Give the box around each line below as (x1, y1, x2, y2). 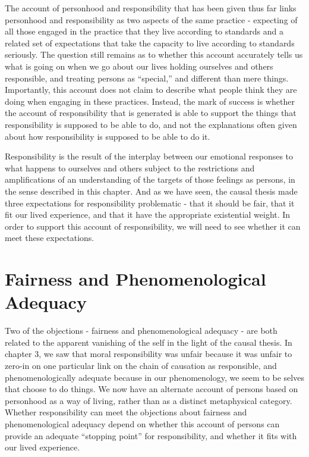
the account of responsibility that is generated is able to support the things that (5, 107, 297, 119)
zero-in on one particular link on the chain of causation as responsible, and (5, 359, 277, 371)
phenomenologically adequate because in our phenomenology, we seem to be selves (5, 371, 304, 383)
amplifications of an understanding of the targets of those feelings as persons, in (5, 173, 295, 186)
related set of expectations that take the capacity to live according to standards (5, 36, 295, 49)
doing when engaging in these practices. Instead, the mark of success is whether (5, 95, 295, 107)
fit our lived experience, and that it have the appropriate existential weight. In (5, 208, 291, 221)
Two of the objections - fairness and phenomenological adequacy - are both (5, 324, 278, 337)
